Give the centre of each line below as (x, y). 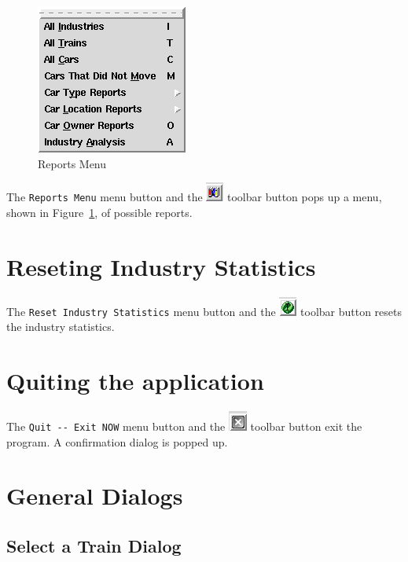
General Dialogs (95, 496)
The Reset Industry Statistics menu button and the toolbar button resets (204, 311)
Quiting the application (135, 380)
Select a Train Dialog (94, 545)
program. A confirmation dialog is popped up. (117, 441)
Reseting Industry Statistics (161, 266)
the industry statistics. (61, 327)
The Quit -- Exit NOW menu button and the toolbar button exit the (184, 426)
